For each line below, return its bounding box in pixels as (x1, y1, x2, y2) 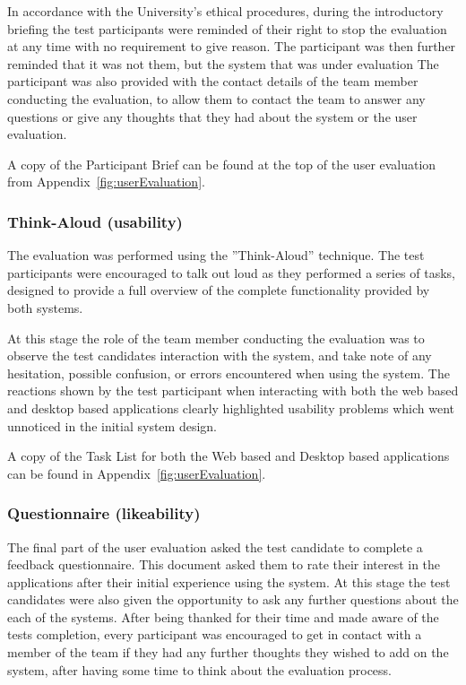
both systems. (7, 298, 83, 316)
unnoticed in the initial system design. (7, 416, 217, 435)
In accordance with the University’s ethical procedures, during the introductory (7, 2, 444, 20)
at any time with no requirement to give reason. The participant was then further (7, 37, 456, 56)
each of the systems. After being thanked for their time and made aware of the (7, 607, 439, 626)
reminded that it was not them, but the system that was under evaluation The (7, 54, 439, 73)
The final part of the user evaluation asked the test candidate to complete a (7, 537, 423, 556)
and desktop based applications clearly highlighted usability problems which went (7, 398, 455, 417)
